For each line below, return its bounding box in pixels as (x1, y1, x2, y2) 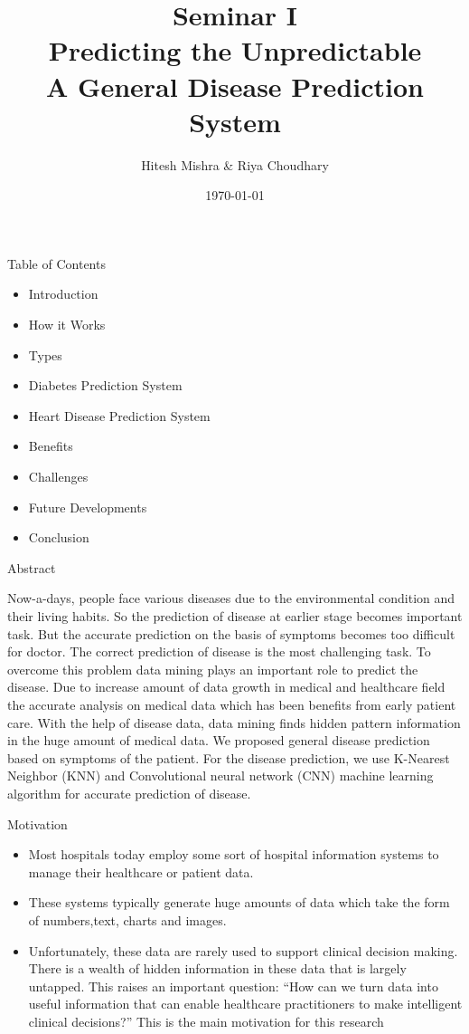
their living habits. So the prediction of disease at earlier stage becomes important (7, 607, 463, 625)
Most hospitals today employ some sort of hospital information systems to (28, 845, 439, 864)
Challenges (28, 467, 89, 486)
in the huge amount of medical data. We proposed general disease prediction (7, 731, 430, 750)
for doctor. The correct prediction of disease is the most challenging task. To (7, 642, 431, 661)
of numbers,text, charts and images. (28, 910, 227, 929)
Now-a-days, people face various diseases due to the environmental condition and (7, 589, 455, 608)
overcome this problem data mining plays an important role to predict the (7, 659, 418, 678)
